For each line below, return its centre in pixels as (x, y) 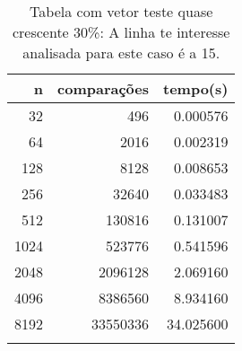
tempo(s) (196, 88)
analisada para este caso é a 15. (121, 53)
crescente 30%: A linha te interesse (121, 32)
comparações (103, 88)
